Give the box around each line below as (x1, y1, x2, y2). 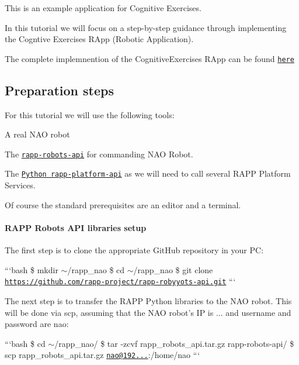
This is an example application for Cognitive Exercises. (5, 2, 201, 13)
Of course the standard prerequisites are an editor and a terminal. (5, 198, 241, 211)
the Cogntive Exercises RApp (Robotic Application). (5, 33, 194, 45)
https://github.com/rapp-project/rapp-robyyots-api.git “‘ (5, 275, 236, 287)
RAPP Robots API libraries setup (5, 221, 147, 233)
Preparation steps (5, 81, 114, 99)
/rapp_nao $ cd (67, 263, 125, 276)
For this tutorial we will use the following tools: (5, 108, 175, 120)
